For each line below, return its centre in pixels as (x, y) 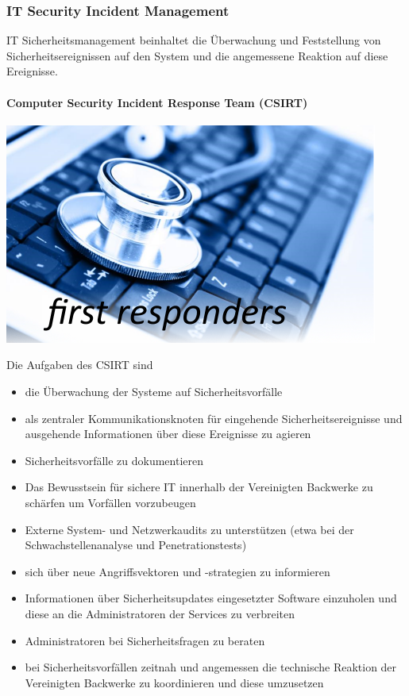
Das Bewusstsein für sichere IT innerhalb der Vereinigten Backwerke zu (199, 487)
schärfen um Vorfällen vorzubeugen (110, 502)
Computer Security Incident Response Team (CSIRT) (157, 102)
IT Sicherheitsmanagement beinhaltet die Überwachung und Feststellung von (194, 40)
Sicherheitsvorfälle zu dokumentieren (114, 460)
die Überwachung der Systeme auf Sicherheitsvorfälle (154, 392)
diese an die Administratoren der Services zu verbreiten (160, 613)
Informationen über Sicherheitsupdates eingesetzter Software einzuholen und (211, 598)
